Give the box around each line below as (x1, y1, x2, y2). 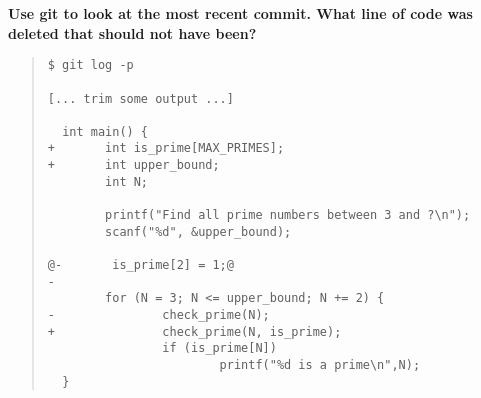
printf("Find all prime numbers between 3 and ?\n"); (105, 208, 471, 223)
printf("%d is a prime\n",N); (219, 358, 421, 372)
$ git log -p (47, 58, 134, 73)
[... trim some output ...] (47, 91, 234, 106)
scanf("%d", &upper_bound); (105, 224, 292, 239)
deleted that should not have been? (8, 22, 257, 43)
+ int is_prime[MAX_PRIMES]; (47, 141, 285, 156)
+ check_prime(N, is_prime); (47, 324, 342, 339)
